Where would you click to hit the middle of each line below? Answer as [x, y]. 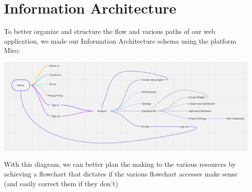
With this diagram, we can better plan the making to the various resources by [120, 164]
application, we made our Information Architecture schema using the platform [120, 40]
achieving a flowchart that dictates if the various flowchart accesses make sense [121, 173]
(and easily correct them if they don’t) [61, 183]
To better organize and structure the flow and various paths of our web [110, 31]
